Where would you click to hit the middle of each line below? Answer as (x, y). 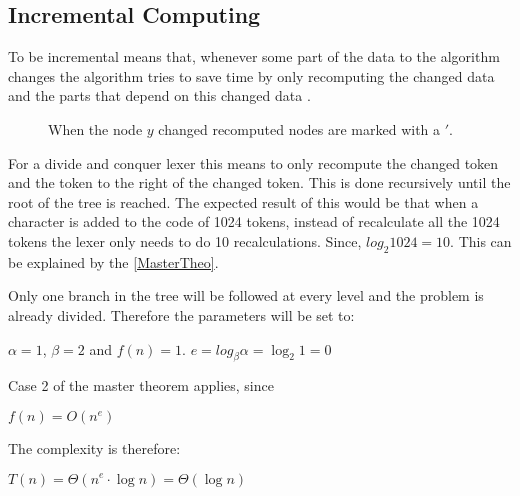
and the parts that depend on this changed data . (159, 95)
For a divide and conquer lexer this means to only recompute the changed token (253, 162)
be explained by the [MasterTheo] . (113, 261)
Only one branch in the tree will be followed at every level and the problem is (246, 295)
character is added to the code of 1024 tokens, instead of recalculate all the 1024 (254, 221)
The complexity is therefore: (94, 447)
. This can (481, 240)
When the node (95, 128)
